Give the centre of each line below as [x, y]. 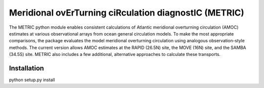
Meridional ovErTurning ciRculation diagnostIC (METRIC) [127, 13]
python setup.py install [32, 80]
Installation [26, 68]
